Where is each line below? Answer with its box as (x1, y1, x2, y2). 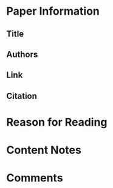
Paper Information (6, 4, 100, 18)
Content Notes (6, 143, 82, 157)
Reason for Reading (6, 115, 108, 129)
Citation (6, 90, 38, 101)
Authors (6, 49, 38, 59)
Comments (6, 171, 63, 185)
